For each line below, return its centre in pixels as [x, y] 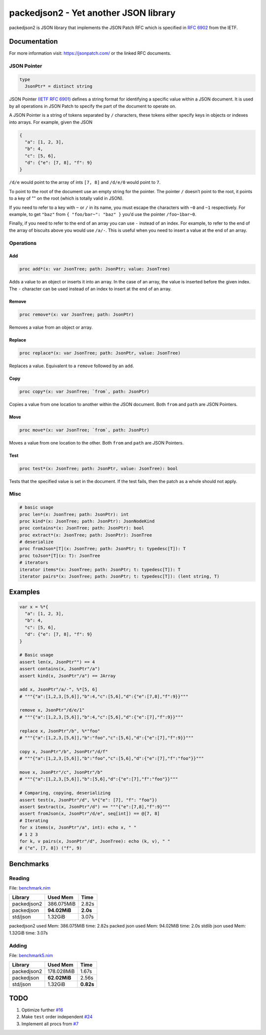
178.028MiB [61, 971]
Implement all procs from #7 [50, 1024]
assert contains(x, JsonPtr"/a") [60, 669]
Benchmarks [29, 864]
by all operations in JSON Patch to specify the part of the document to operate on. [93, 106]
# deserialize [36, 542]
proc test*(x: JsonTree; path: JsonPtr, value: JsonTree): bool [99, 468]
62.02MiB [59, 978]
